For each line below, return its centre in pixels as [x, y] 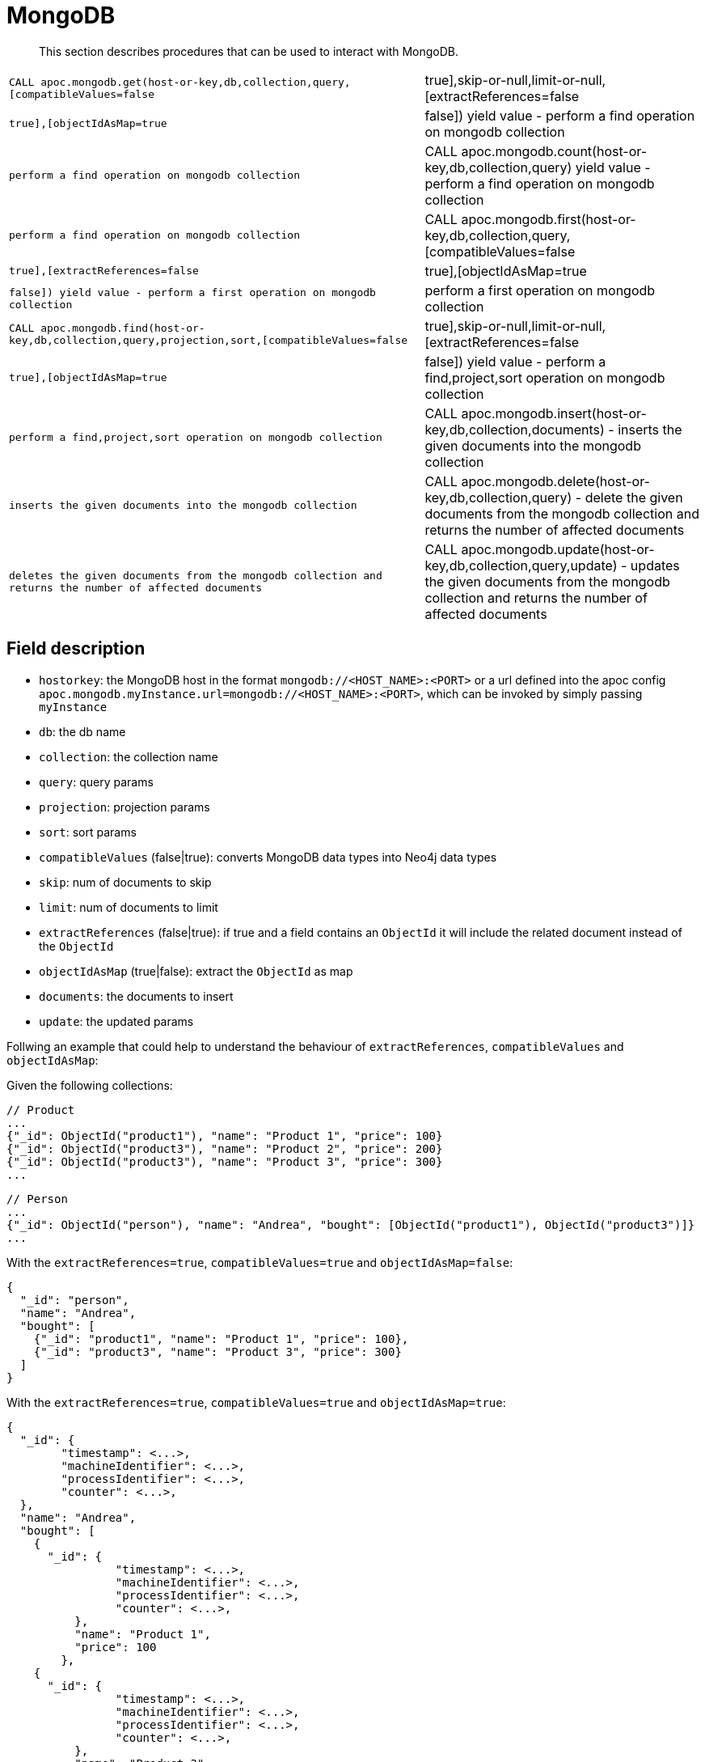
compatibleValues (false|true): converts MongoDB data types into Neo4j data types [268, 857]
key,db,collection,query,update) [521, 565]
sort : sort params [88, 832]
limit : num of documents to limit [129, 907]
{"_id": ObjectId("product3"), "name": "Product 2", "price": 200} [225, 1148]
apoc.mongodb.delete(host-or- [555, 481]
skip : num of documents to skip [125, 882]
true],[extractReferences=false [104, 271]
